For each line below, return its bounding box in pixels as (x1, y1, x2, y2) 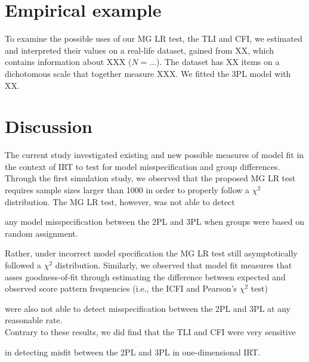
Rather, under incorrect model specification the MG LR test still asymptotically (5, 247, 298, 259)
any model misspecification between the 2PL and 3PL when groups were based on (5, 215, 305, 228)
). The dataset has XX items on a (156, 55, 280, 68)
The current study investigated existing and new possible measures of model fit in (5, 148, 304, 161)
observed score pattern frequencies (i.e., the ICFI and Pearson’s (5, 282, 237, 295)
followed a (5, 258, 42, 271)
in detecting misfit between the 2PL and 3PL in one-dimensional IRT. (5, 345, 261, 358)
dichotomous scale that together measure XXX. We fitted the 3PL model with (5, 67, 291, 79)
